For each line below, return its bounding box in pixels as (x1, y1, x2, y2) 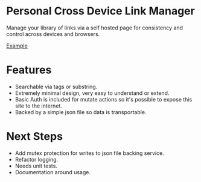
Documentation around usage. (14, 168, 91, 175)
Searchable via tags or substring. (14, 83, 98, 90)
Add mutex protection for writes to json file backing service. (14, 149, 164, 157)
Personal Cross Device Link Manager (6, 4, 195, 18)
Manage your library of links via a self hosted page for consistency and (6, 24, 183, 31)
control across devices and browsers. (6, 30, 100, 37)
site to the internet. (14, 102, 62, 109)
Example (6, 42, 28, 49)
